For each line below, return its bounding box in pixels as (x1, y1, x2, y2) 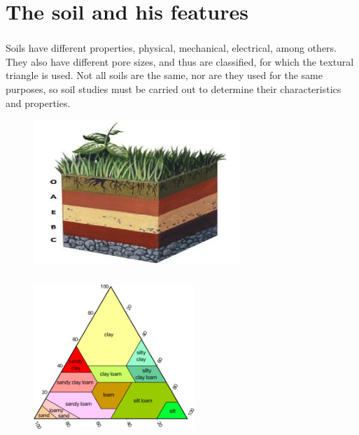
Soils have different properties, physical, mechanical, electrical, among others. (6, 41, 337, 55)
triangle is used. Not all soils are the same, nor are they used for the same (6, 68, 323, 83)
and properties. (6, 95, 71, 110)
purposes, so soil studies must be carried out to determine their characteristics (6, 82, 342, 97)
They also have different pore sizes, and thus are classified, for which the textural (6, 54, 354, 69)
